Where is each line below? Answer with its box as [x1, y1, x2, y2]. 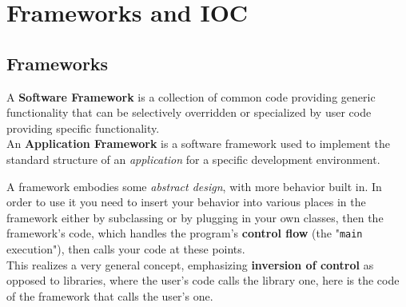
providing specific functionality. [6, 119, 160, 136]
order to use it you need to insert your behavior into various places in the [6, 193, 366, 210]
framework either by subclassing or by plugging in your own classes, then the [6, 209, 384, 225]
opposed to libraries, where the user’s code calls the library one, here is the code [6, 272, 400, 289]
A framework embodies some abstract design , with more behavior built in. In [6, 177, 382, 194]
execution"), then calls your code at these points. [6, 240, 245, 257]
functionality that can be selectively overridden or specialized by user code [6, 104, 372, 121]
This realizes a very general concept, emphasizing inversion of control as [6, 256, 374, 273]
